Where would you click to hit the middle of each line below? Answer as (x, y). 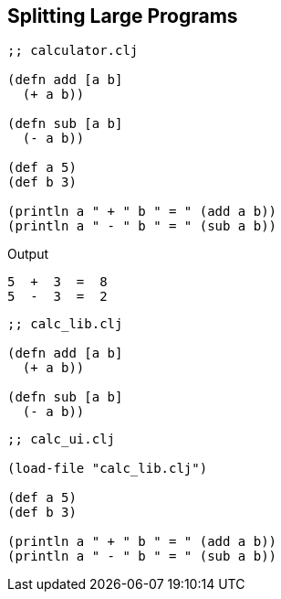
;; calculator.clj (73, 51)
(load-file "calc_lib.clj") (108, 469)
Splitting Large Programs (123, 16)
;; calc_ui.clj (62, 439)
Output (28, 254)
